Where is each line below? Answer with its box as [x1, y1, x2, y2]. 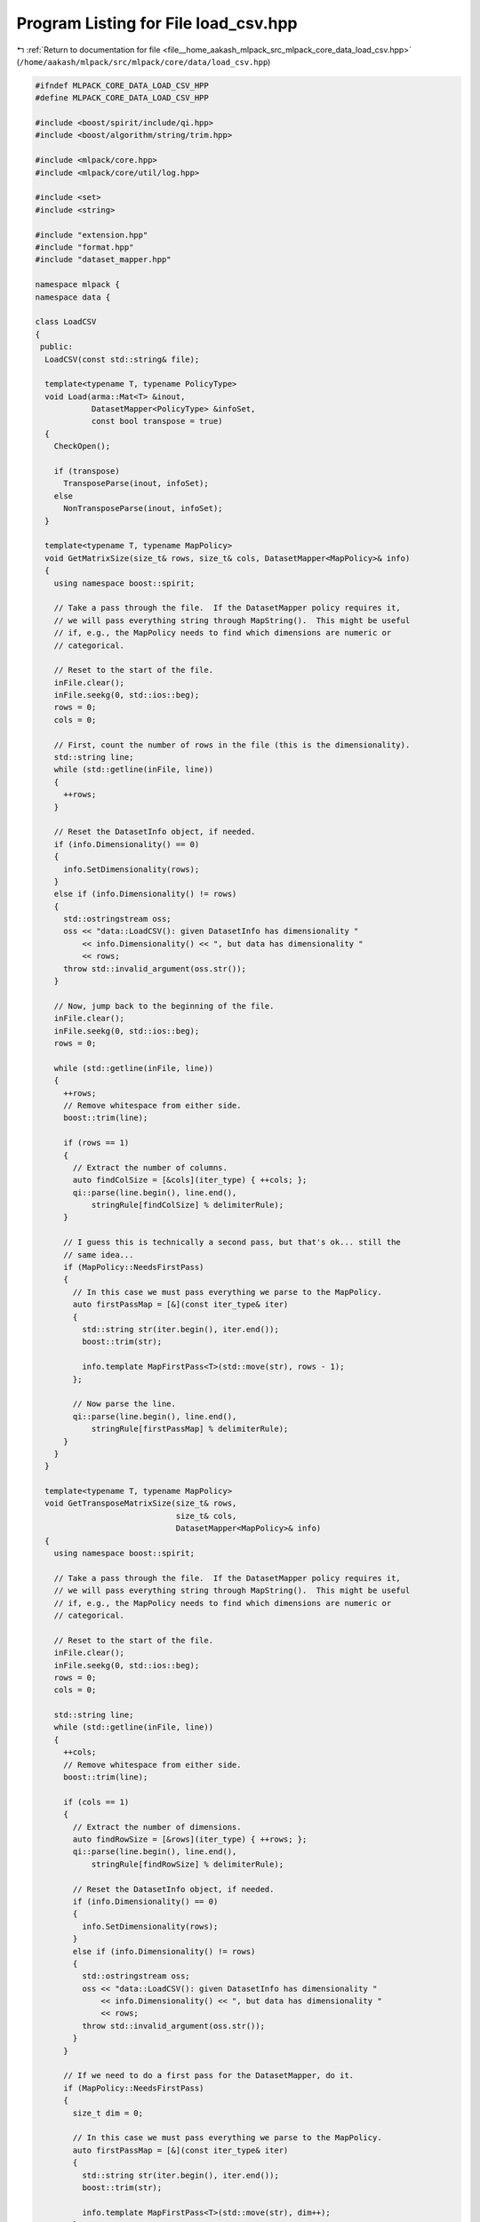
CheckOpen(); [53, 441, 111, 452]
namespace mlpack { [35, 280, 120, 290]
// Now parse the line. [72, 1399, 177, 1409]
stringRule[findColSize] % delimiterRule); [91, 1200, 284, 1211]
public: [40, 342, 74, 352]
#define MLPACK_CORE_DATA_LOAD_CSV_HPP [35, 93, 209, 103]
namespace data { [35, 292, 111, 302]
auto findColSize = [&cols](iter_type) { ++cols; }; [72, 1175, 308, 1186]
